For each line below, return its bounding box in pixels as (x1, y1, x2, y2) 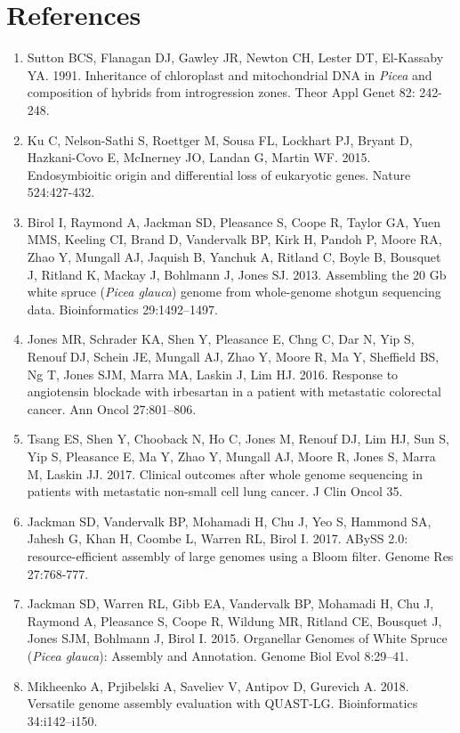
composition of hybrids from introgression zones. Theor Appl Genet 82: (27, 83, 416, 102)
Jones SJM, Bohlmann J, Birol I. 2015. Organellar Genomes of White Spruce (27, 629, 448, 647)
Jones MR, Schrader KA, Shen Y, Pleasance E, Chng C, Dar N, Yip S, (27, 330, 415, 348)
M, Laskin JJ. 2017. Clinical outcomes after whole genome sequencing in (27, 464, 423, 483)
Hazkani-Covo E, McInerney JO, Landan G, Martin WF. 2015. (27, 148, 371, 167)
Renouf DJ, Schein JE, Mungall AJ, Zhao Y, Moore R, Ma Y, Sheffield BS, (27, 347, 440, 366)
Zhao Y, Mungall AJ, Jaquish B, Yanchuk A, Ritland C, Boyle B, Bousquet (27, 248, 441, 266)
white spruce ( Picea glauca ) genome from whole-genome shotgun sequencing (27, 282, 441, 301)
